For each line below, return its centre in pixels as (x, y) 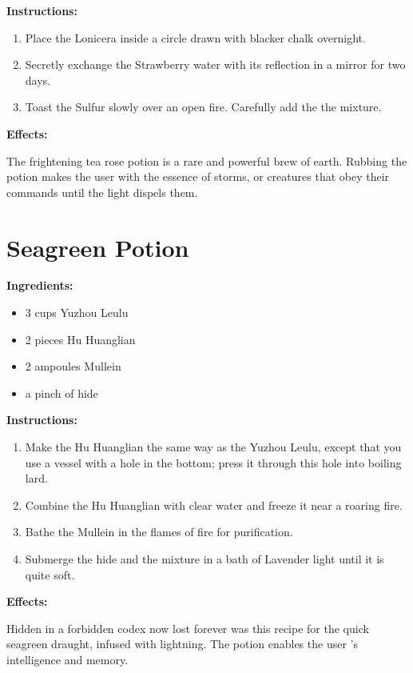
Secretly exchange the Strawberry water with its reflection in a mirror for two (215, 64)
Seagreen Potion (98, 247)
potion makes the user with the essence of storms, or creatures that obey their (198, 176)
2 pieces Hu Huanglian (80, 339)
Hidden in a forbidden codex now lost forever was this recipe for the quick (188, 628)
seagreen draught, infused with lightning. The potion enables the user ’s (182, 644)
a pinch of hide (62, 393)
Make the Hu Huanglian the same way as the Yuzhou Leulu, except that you (213, 447)
